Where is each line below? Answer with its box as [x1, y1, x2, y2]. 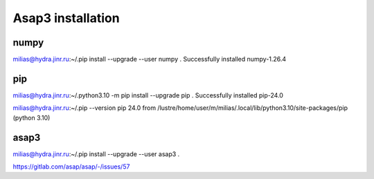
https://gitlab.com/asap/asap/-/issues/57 [12, 162, 130, 171]
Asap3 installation [12, 10, 121, 26]
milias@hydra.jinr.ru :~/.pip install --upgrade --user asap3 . [12, 149, 180, 158]
